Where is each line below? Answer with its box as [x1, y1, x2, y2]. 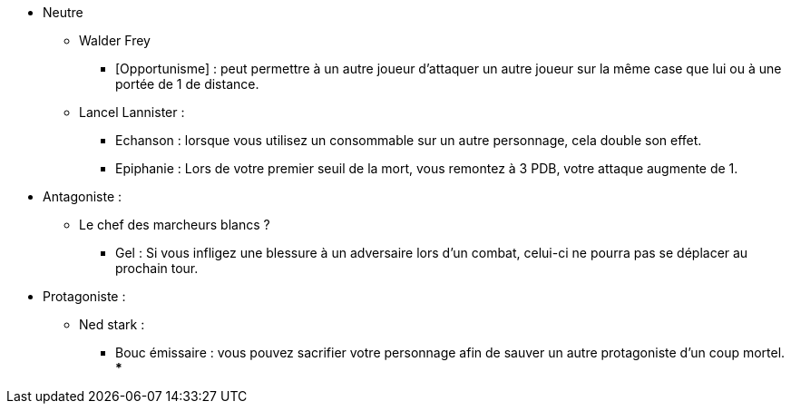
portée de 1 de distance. [115, 76, 259, 92]
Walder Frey [79, 33, 151, 48]
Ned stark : [79, 317, 145, 332]
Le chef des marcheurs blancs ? [79, 217, 270, 232]
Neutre [43, 5, 83, 20]
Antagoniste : [43, 189, 122, 204]
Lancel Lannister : [79, 104, 185, 120]
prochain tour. [115, 260, 199, 276]
